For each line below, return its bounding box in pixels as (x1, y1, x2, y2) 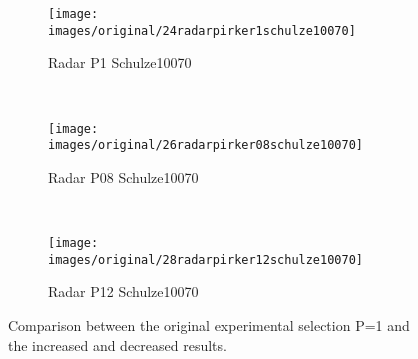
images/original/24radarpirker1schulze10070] (48, 23, 356, 38)
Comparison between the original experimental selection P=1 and (8, 314, 410, 335)
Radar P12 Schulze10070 (48, 281, 199, 302)
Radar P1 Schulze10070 (48, 52, 192, 73)
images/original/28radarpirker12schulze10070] (48, 252, 363, 267)
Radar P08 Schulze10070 (48, 166, 199, 187)
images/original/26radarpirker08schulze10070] (48, 138, 363, 153)
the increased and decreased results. (8, 334, 227, 355)
